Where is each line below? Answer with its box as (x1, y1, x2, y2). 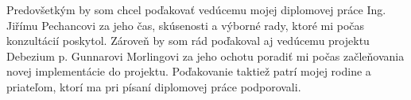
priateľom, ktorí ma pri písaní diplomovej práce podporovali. (6, 78, 301, 94)
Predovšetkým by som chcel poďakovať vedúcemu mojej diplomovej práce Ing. (6, 2, 386, 17)
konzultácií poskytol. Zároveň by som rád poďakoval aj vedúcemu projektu (6, 32, 370, 49)
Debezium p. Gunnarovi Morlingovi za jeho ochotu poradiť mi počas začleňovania (6, 47, 405, 64)
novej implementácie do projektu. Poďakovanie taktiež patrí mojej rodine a (6, 63, 371, 80)
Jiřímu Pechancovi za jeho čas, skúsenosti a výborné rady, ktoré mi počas (6, 17, 365, 33)
